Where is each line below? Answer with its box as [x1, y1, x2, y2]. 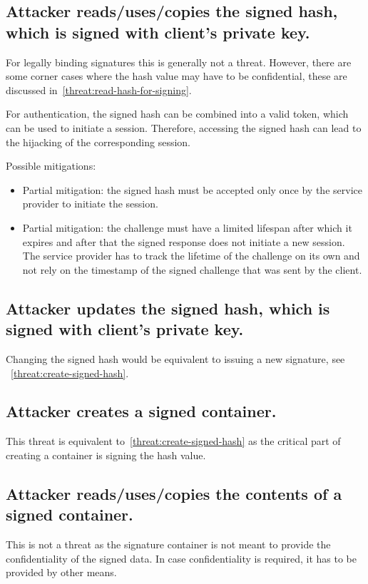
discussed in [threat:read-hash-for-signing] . [6, 82, 192, 97]
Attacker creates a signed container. [6, 400, 277, 422]
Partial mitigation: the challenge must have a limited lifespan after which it [22, 220, 352, 235]
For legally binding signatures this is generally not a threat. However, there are [6, 54, 352, 69]
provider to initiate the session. [22, 196, 158, 211]
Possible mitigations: [6, 158, 96, 173]
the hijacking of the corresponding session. [6, 134, 191, 149]
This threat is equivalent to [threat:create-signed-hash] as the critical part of [6, 434, 341, 449]
